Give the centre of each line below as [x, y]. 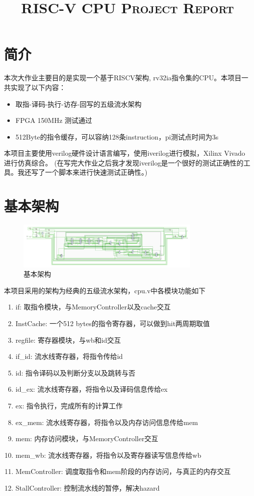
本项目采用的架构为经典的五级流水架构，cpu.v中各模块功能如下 [105, 290]
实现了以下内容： [38, 87]
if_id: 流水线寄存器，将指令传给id [69, 356]
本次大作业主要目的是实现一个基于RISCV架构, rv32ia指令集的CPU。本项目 [123, 78]
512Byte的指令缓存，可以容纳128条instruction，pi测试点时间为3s [117, 136]
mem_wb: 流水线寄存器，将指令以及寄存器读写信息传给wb [108, 455]
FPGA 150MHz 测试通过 [54, 120]
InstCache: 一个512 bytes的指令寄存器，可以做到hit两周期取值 [113, 323]
